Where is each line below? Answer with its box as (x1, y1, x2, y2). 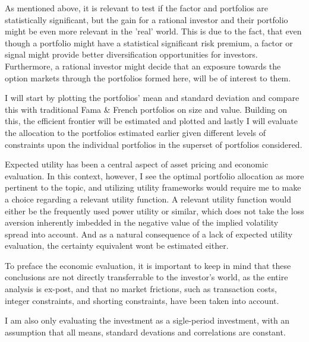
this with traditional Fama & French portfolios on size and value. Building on (5, 103, 288, 115)
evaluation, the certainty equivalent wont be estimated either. (5, 239, 229, 252)
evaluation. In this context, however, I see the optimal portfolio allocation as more (5, 169, 304, 182)
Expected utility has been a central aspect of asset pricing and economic (5, 158, 269, 170)
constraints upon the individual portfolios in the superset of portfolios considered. (5, 138, 302, 150)
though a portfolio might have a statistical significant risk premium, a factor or (5, 36, 293, 49)
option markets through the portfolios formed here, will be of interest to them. (5, 71, 291, 84)
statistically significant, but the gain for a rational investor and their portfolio (5, 13, 288, 26)
